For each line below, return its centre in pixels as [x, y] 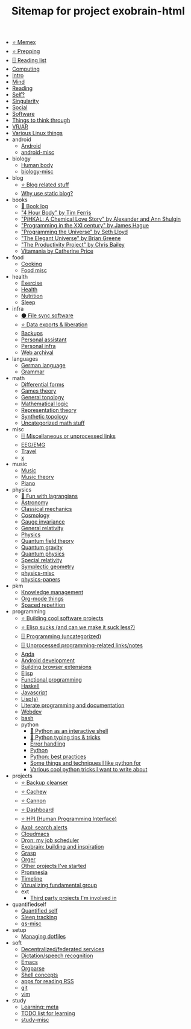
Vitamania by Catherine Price [57, 251]
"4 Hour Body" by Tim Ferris [56, 213]
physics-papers [40, 580]
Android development [48, 660]
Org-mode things [42, 599]
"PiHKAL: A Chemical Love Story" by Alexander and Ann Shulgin [101, 219]
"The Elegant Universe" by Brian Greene [71, 238]
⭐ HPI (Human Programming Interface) [69, 819]
